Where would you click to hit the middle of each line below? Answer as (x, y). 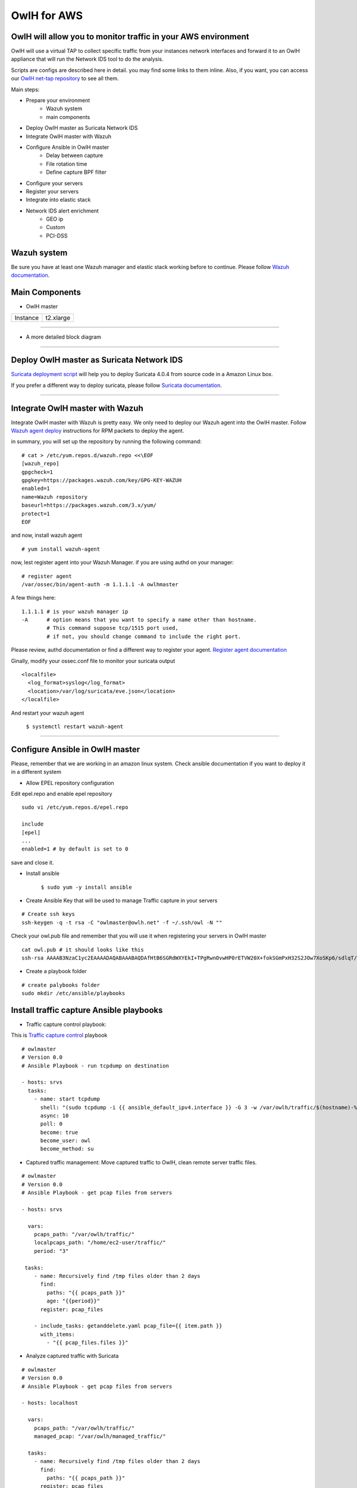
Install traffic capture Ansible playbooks (87, 1010)
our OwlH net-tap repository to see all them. (65, 79)
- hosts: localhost (50, 1403)
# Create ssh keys (48, 914)
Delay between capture (75, 155)
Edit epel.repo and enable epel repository (62, 794)
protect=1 (36, 514)
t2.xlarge (58, 318)
